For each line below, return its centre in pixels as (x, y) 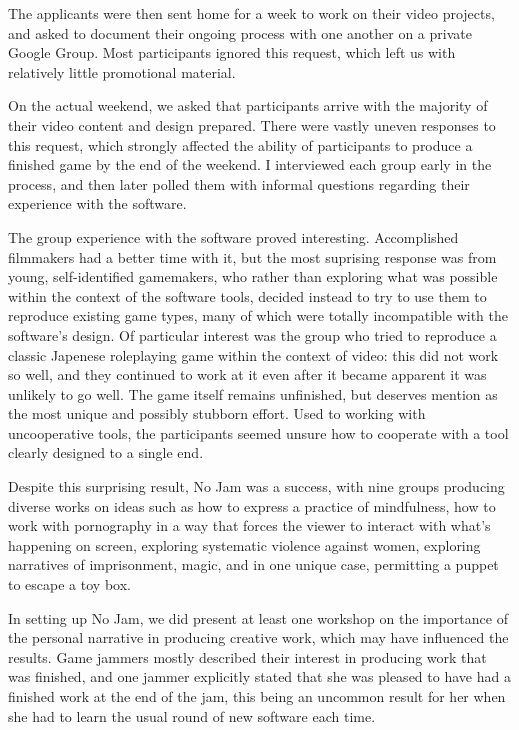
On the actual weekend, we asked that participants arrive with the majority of (248, 105)
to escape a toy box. (69, 584)
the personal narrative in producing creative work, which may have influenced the (258, 637)
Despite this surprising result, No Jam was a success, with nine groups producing (256, 486)
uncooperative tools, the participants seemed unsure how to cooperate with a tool (258, 432)
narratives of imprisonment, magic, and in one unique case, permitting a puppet (253, 564)
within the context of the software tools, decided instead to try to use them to (247, 295)
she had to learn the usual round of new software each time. (192, 715)
